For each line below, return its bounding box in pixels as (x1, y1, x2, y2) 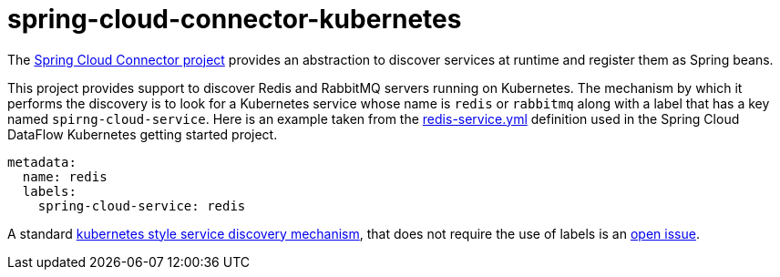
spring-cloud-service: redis (37, 198, 246, 213)
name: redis (22, 169, 108, 184)
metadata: (7, 154, 77, 169)
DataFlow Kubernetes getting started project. (7, 126, 278, 142)
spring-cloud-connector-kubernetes (7, 4, 462, 35)
